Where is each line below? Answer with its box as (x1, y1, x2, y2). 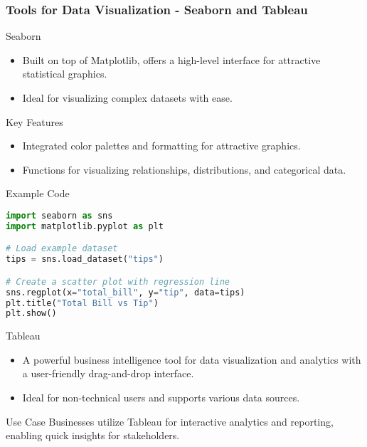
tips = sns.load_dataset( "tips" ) (6, 254, 164, 265)
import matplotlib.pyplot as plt (6, 221, 164, 231)
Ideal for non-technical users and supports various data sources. (22, 390, 300, 405)
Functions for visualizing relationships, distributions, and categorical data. (22, 162, 346, 177)
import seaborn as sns (6, 210, 113, 221)
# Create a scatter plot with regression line (6, 276, 230, 287)
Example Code (6, 186, 70, 201)
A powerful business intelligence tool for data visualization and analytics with (22, 352, 361, 367)
